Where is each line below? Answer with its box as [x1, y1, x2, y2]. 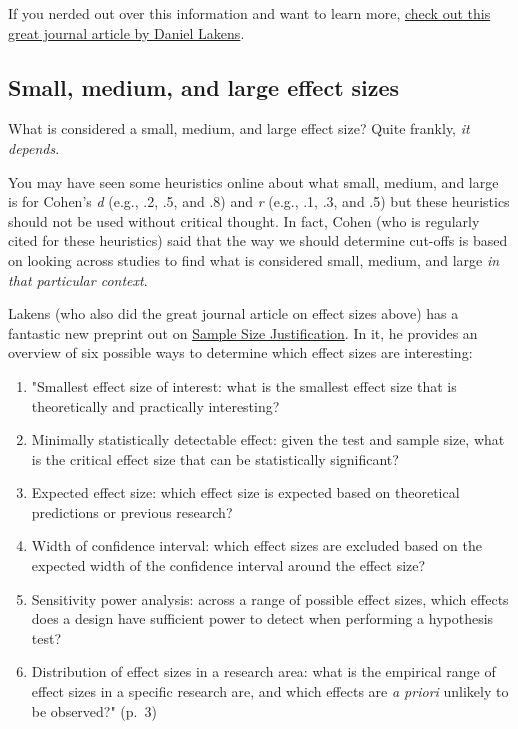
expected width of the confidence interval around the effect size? [31, 555, 426, 576]
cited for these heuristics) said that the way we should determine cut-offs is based [8, 230, 508, 251]
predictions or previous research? [31, 501, 233, 522]
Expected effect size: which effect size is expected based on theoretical [31, 482, 460, 503]
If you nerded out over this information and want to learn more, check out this [8, 3, 491, 23]
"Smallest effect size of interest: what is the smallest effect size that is [31, 375, 457, 396]
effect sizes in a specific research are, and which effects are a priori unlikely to [31, 681, 509, 702]
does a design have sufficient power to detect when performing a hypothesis [31, 608, 494, 629]
